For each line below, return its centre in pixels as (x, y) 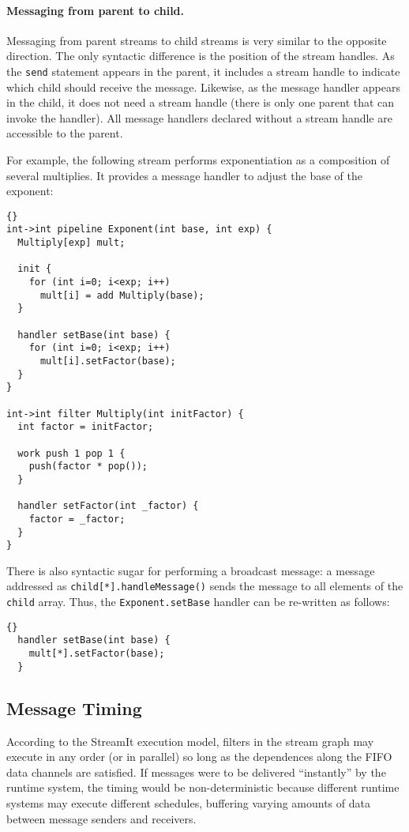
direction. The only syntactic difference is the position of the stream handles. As (201, 56)
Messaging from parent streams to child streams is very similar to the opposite (197, 40)
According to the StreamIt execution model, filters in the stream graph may (190, 741)
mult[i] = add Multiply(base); (122, 295)
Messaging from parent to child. (96, 10)
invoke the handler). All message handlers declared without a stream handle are (199, 117)
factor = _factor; (77, 519)
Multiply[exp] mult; (71, 243)
